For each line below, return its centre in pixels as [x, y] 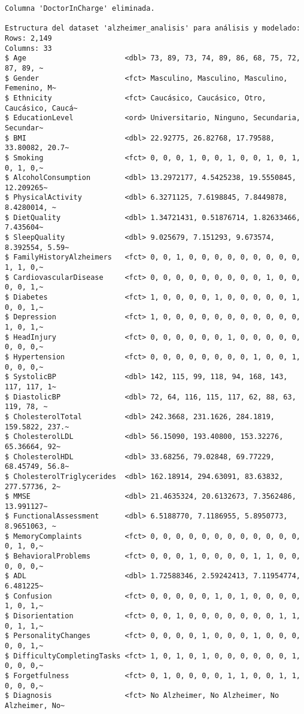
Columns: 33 [28, 48]
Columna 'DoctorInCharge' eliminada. [80, 8]
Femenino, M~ [31, 88]
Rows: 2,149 [28, 38]
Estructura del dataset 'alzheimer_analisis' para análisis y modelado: [153, 28]
